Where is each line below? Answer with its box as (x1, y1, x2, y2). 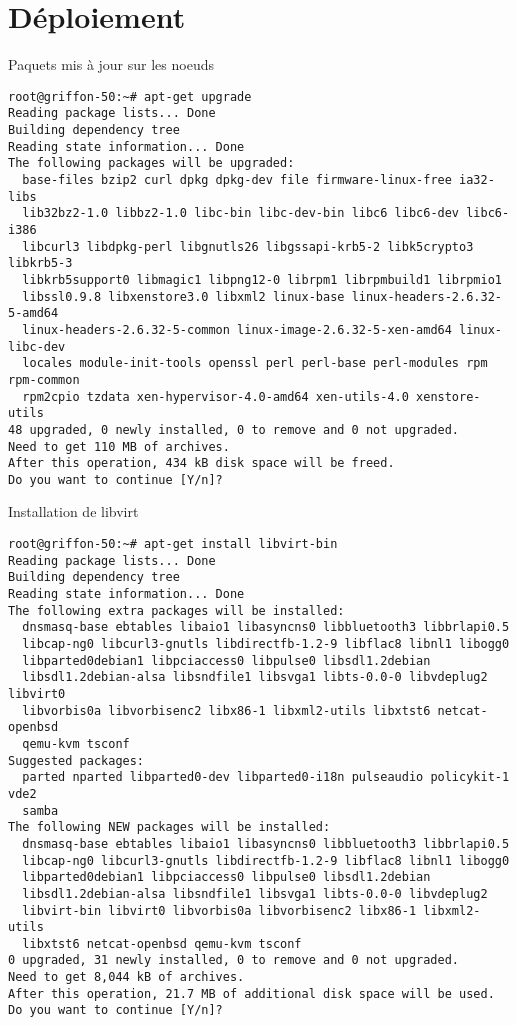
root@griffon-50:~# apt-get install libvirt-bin (8, 537, 338, 552)
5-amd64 (8, 306, 59, 321)
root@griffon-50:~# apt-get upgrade (8, 89, 252, 104)
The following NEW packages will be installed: (8, 820, 331, 835)
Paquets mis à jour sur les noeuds (8, 54, 214, 75)
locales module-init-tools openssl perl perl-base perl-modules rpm (22, 356, 488, 371)
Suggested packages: (8, 753, 145, 768)
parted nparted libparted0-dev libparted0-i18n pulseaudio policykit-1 (22, 770, 510, 785)
